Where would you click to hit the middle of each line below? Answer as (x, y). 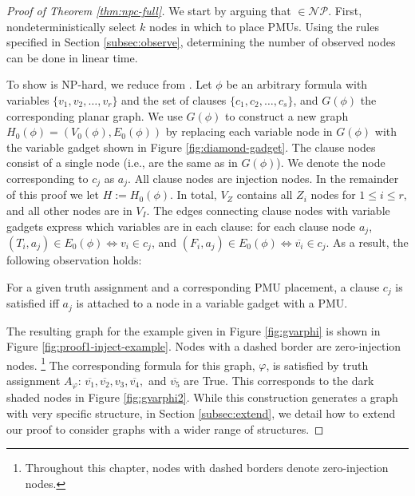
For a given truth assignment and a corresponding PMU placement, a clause (193, 286)
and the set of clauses (174, 99)
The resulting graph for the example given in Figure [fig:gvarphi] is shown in (194, 330)
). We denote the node (331, 163)
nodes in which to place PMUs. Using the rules (264, 26)
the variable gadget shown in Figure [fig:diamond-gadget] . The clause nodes (191, 147)
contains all (265, 194)
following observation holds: (74, 260)
